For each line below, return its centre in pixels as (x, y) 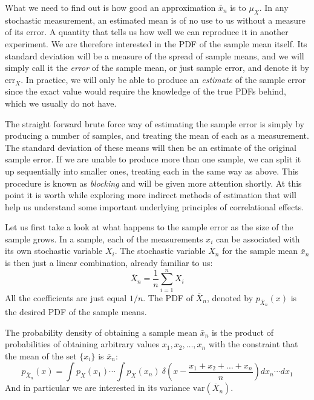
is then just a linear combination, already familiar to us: (109, 263)
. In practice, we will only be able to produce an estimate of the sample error (163, 79)
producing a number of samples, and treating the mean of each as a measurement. (157, 135)
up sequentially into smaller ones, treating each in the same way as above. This (152, 171)
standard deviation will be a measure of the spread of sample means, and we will (155, 55)
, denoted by (230, 297)
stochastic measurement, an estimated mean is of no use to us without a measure (155, 20)
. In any (274, 7)
